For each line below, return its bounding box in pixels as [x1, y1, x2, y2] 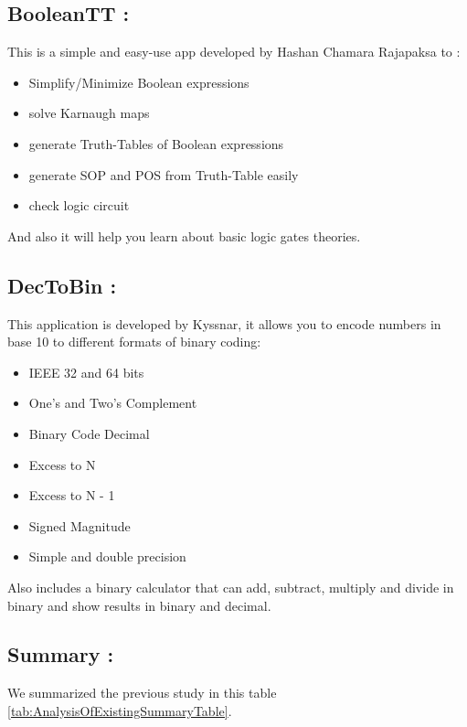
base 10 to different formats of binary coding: [7, 332, 261, 351]
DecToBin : [7, 271, 117, 299]
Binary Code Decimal [28, 423, 150, 443]
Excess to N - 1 [28, 486, 115, 505]
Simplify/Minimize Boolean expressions [28, 72, 249, 91]
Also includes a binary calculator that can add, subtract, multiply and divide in [7, 577, 454, 596]
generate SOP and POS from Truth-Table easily [28, 165, 299, 184]
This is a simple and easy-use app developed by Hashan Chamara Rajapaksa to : [7, 42, 461, 61]
